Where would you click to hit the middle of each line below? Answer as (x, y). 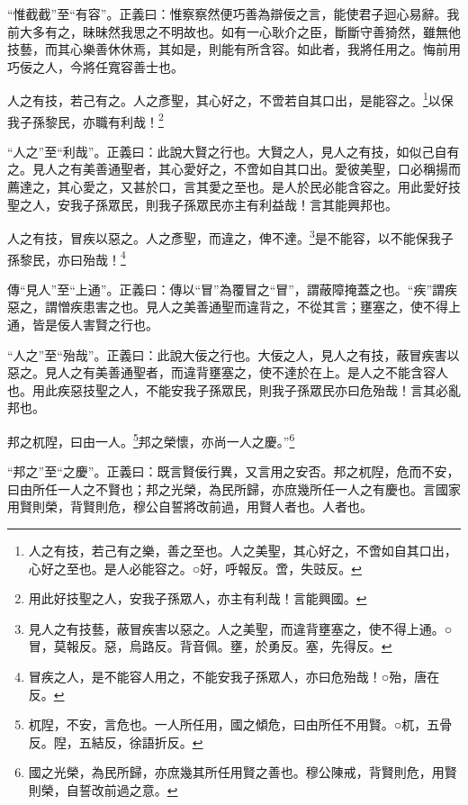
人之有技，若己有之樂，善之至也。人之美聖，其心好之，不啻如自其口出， (243, 550)
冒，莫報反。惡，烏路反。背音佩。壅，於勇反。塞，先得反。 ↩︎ (210, 646)
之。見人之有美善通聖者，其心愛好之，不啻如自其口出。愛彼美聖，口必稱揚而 (234, 169)
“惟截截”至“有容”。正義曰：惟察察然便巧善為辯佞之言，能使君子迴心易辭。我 (234, 14)
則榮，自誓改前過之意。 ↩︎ (103, 789)
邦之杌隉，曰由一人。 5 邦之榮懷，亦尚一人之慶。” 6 (151, 439)
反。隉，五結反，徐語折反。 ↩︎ (116, 742)
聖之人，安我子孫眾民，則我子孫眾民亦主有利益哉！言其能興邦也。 (202, 204)
